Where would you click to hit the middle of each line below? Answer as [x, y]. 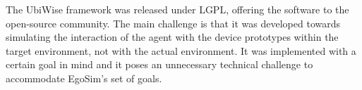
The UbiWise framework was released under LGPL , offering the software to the [177, 9]
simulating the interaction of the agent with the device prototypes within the [172, 37]
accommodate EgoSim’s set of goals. [84, 78]
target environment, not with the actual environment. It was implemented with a [181, 50]
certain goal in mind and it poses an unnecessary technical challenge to [159, 64]
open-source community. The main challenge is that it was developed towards [173, 23]
